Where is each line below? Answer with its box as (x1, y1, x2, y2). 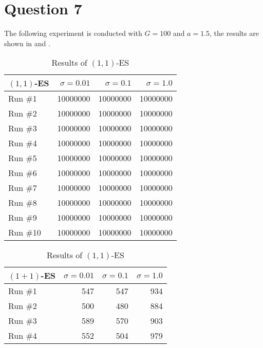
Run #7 (8, 182, 37, 194)
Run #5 (8, 152, 37, 164)
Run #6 (8, 167, 37, 179)
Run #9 (8, 211, 37, 224)
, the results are (210, 28, 259, 38)
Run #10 (8, 226, 41, 239)
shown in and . (4, 37, 50, 48)
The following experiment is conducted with (4, 28, 142, 38)
